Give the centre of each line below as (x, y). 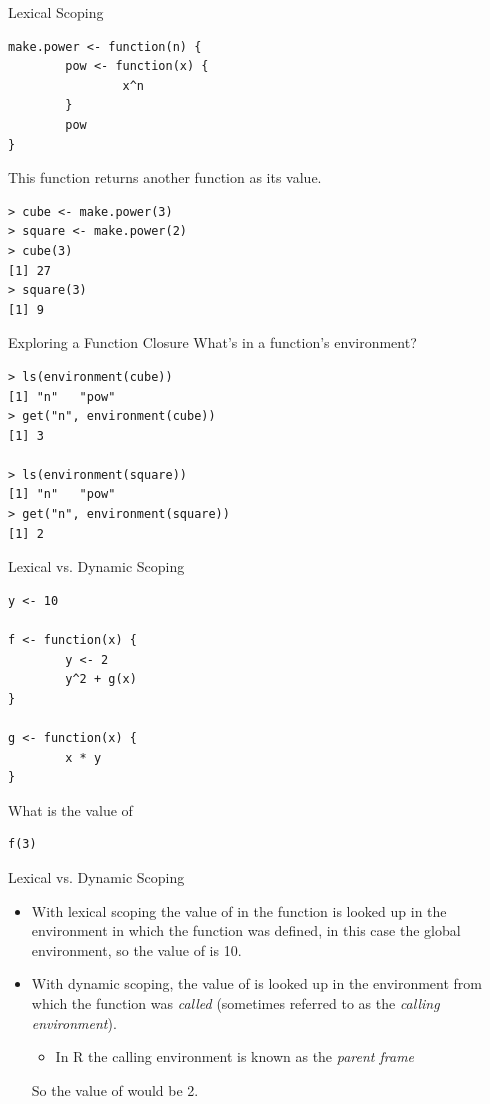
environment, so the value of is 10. (136, 949)
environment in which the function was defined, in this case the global (246, 930)
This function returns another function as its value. (165, 177)
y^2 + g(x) (101, 679)
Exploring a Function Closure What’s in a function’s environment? (212, 342)
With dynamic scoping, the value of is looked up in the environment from (256, 983)
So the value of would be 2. (115, 1089)
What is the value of (70, 809)
